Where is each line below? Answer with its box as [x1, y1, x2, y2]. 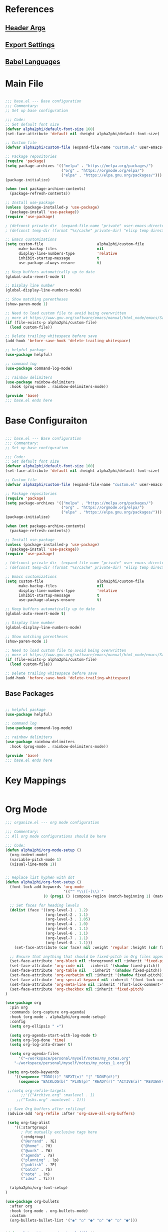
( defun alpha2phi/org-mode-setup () [5, 848, 81, 853]
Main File [5, 78, 44, 89]
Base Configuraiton [5, 415, 87, 427]
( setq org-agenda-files [9, 1051, 59, 1056]
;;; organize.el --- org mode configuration [5, 820, 99, 825]
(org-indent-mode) [9, 852, 48, 857]
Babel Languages [5, 58, 60, 66]
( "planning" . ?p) [20, 1157, 59, 1163]
